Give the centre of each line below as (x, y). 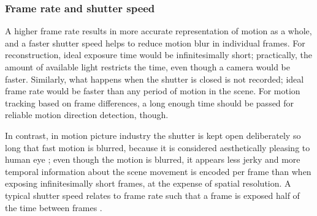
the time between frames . (54, 207)
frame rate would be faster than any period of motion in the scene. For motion (153, 91)
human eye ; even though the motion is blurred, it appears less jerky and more (153, 159)
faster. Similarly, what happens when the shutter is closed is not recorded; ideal (155, 79)
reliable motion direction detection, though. (87, 115)
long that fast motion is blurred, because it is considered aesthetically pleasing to (158, 147)
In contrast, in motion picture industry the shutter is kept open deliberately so (153, 135)
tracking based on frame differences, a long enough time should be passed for (150, 102)
